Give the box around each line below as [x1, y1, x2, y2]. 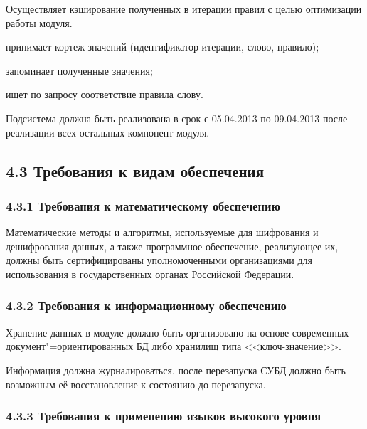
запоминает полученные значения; [6, 63, 153, 78]
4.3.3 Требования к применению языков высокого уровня [6, 407, 321, 425]
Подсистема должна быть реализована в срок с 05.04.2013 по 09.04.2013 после [6, 110, 348, 125]
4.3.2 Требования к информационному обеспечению [6, 297, 287, 314]
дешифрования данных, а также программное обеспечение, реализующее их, [6, 238, 339, 253]
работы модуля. [6, 15, 73, 30]
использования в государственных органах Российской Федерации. [6, 266, 294, 281]
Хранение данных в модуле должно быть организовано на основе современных [6, 324, 349, 339]
